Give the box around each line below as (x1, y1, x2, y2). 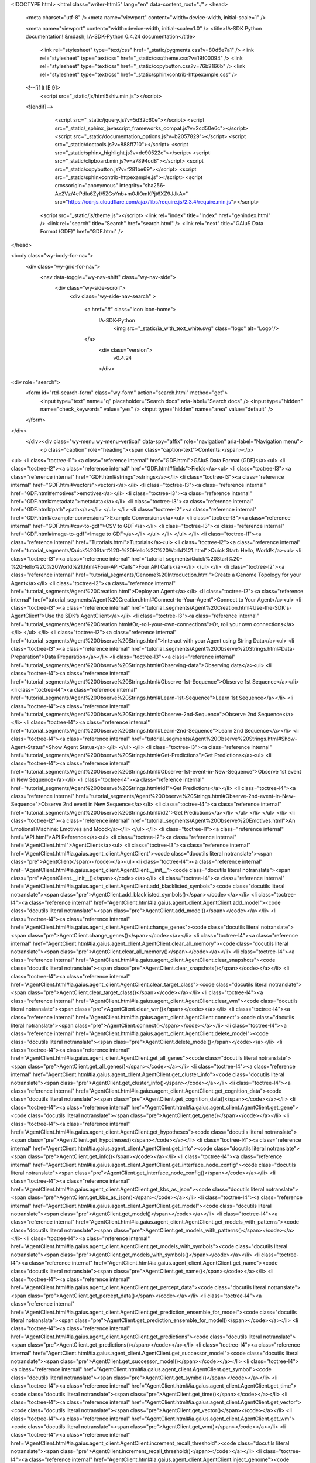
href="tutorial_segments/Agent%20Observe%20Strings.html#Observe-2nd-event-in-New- (75, 792, 296, 799)
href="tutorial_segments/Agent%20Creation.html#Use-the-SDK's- (131, 605, 292, 611)
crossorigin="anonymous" (54, 182, 118, 189)
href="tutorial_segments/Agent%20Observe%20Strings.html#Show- (131, 735, 298, 743)
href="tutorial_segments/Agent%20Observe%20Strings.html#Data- (131, 645, 295, 652)
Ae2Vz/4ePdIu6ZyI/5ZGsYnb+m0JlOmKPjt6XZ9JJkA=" (54, 190, 188, 197)
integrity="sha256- (119, 182, 166, 189)
